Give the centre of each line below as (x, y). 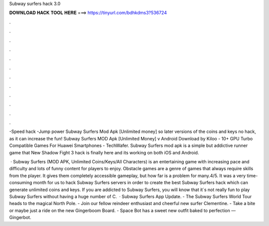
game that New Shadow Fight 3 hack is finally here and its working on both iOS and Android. (104, 152)
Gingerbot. (20, 218)
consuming (21, 183)
